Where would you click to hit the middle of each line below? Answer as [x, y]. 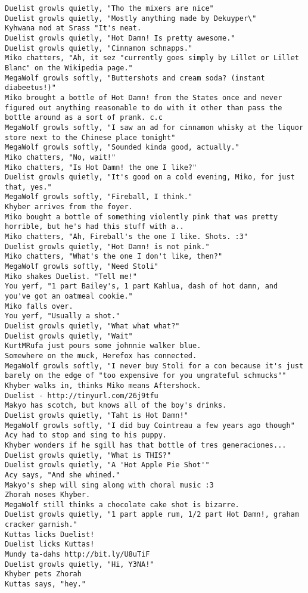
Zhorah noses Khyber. [48, 495]
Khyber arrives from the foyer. [69, 207]
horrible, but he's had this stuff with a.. [94, 227]
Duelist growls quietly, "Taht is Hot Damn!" [97, 415]
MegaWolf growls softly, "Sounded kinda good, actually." [122, 148]
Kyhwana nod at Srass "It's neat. [73, 28]
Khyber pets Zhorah [43, 574]
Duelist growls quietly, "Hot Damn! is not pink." [107, 246]
